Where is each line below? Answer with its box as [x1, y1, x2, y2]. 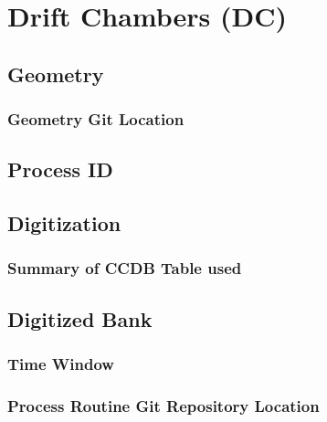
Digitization [7, 209, 121, 237]
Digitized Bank [7, 304, 153, 332]
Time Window [7, 353, 114, 375]
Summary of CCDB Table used [7, 257, 242, 280]
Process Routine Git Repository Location [7, 394, 320, 417]
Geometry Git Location [7, 108, 185, 131]
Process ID [7, 155, 113, 184]
